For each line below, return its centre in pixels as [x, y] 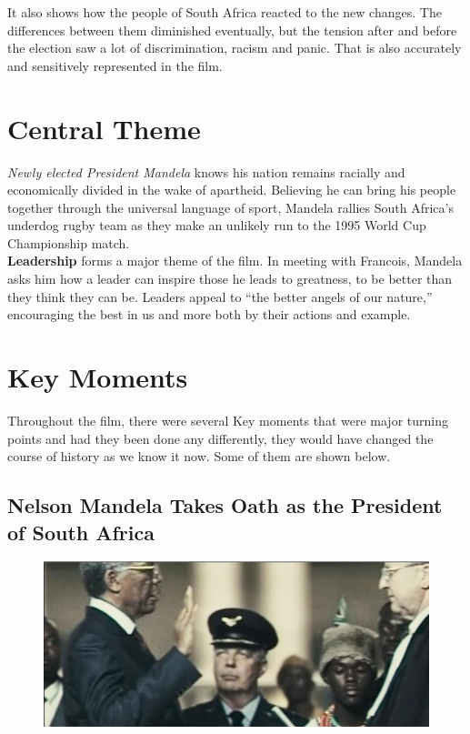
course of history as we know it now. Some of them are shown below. [199, 456]
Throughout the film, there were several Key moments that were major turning [228, 420]
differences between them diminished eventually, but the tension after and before [232, 30]
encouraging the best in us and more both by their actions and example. [209, 314]
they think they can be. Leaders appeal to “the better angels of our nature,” [220, 296]
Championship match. [69, 242]
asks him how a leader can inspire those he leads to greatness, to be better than [230, 279]
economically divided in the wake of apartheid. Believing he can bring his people [232, 190]
